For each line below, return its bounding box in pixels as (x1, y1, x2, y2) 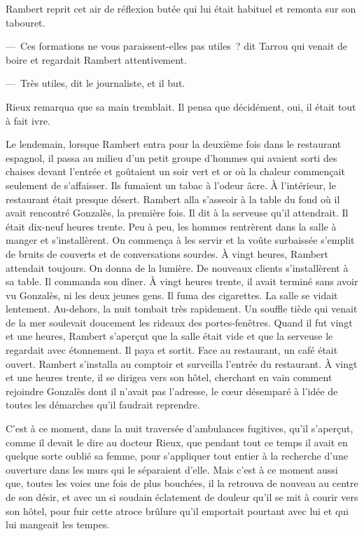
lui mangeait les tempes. (6, 517, 110, 532)
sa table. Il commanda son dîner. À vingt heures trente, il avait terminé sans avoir (6, 274, 358, 289)
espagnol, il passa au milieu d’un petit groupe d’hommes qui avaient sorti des (6, 150, 337, 165)
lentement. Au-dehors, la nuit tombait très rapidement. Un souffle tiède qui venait (6, 301, 358, 316)
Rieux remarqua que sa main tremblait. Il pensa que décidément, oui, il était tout (6, 99, 356, 114)
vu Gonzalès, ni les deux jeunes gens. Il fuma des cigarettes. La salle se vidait (6, 287, 338, 302)
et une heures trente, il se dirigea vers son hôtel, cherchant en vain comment (6, 370, 332, 385)
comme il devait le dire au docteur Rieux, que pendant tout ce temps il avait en (6, 434, 348, 449)
